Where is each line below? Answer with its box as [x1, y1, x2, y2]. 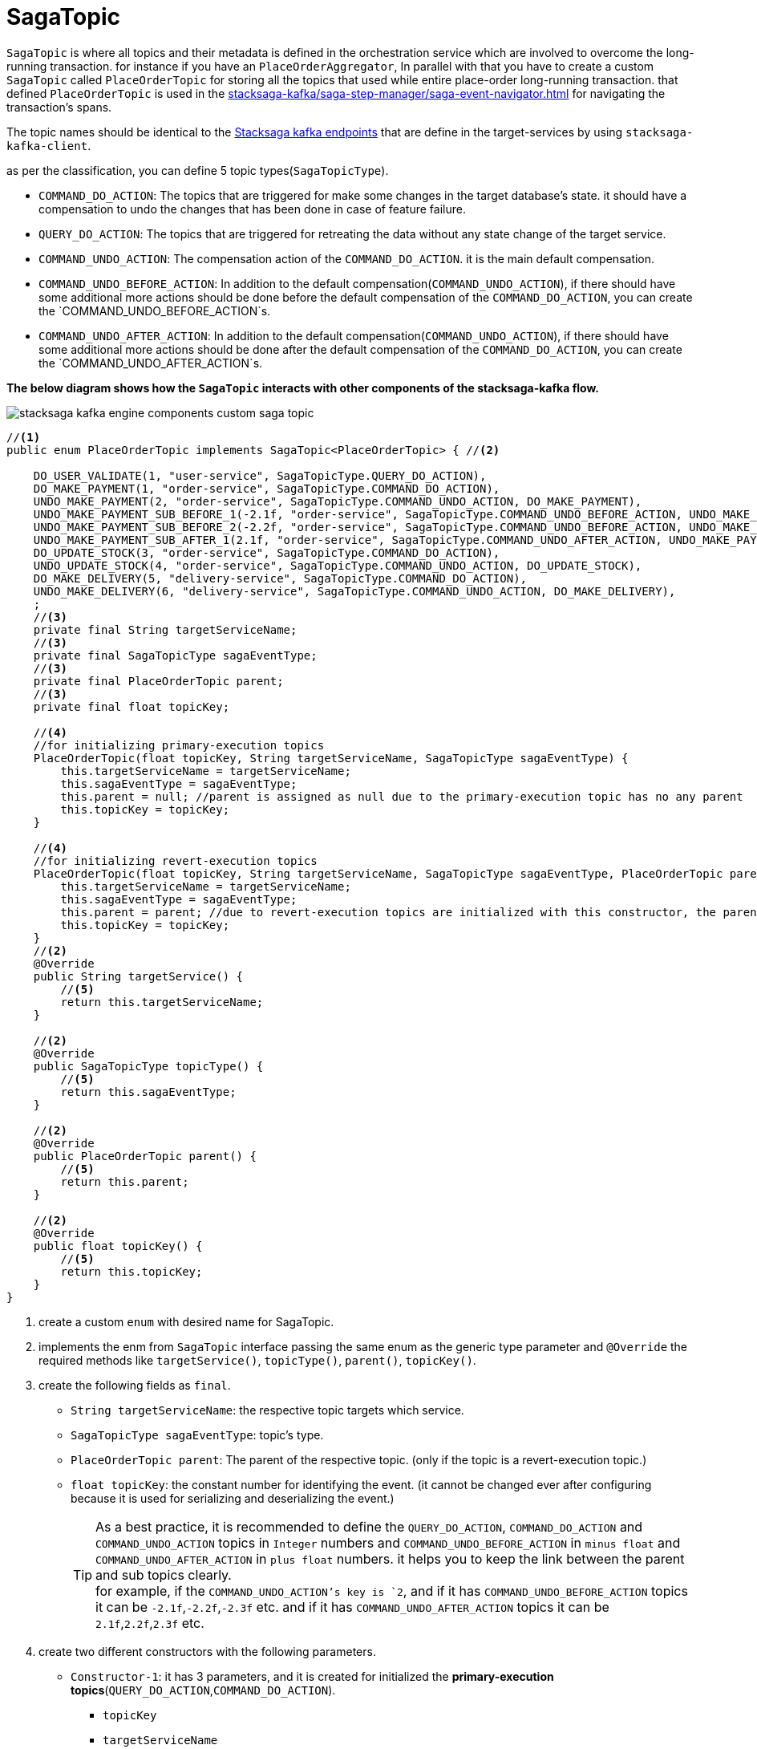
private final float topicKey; [33, 700, 230, 713]
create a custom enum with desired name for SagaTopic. [38, 1314, 334, 1329]
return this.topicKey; [60, 1264, 203, 1278]
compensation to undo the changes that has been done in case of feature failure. [38, 201, 466, 216]
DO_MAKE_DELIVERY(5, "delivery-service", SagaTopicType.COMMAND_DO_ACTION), [33, 571, 528, 585]
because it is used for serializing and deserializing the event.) [71, 1491, 395, 1505]
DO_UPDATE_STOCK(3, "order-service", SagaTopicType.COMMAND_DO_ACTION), [33, 546, 500, 559]
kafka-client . [6, 138, 91, 152]
